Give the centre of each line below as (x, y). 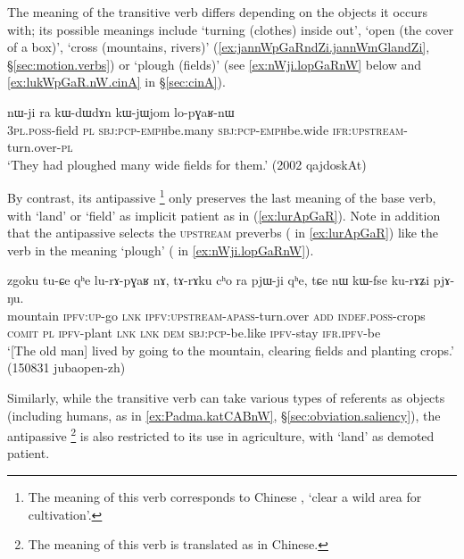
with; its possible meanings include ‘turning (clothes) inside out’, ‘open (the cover (231, 29)
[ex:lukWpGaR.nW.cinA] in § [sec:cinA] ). (116, 82)
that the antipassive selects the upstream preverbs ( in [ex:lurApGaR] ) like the (223, 233)
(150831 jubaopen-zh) (66, 367)
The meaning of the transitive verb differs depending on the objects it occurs (218, 12)
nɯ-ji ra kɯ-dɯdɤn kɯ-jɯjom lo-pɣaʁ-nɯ (121, 111)
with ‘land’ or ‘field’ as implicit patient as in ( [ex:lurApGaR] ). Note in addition (224, 215)
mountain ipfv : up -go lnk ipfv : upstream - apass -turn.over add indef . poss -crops (216, 315)
